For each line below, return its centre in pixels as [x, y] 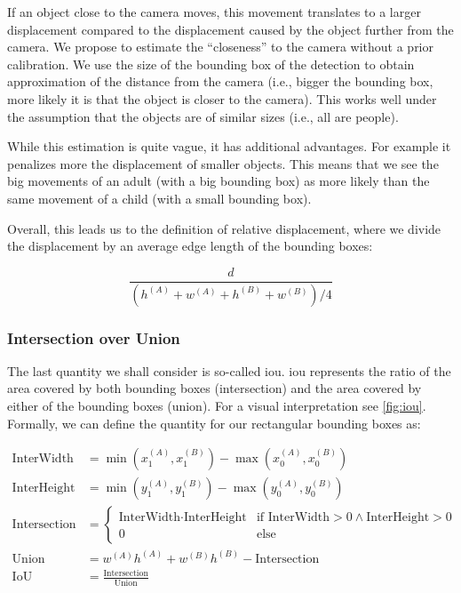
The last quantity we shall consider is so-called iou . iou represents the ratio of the [229, 370]
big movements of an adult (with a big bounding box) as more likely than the [219, 181]
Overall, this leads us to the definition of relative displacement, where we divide [224, 228]
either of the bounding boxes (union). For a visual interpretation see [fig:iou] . [217, 406]
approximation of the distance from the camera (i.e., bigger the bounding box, [220, 81]
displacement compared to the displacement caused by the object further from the [230, 29]
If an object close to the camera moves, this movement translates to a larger [214, 12]
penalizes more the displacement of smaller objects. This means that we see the [223, 163]
